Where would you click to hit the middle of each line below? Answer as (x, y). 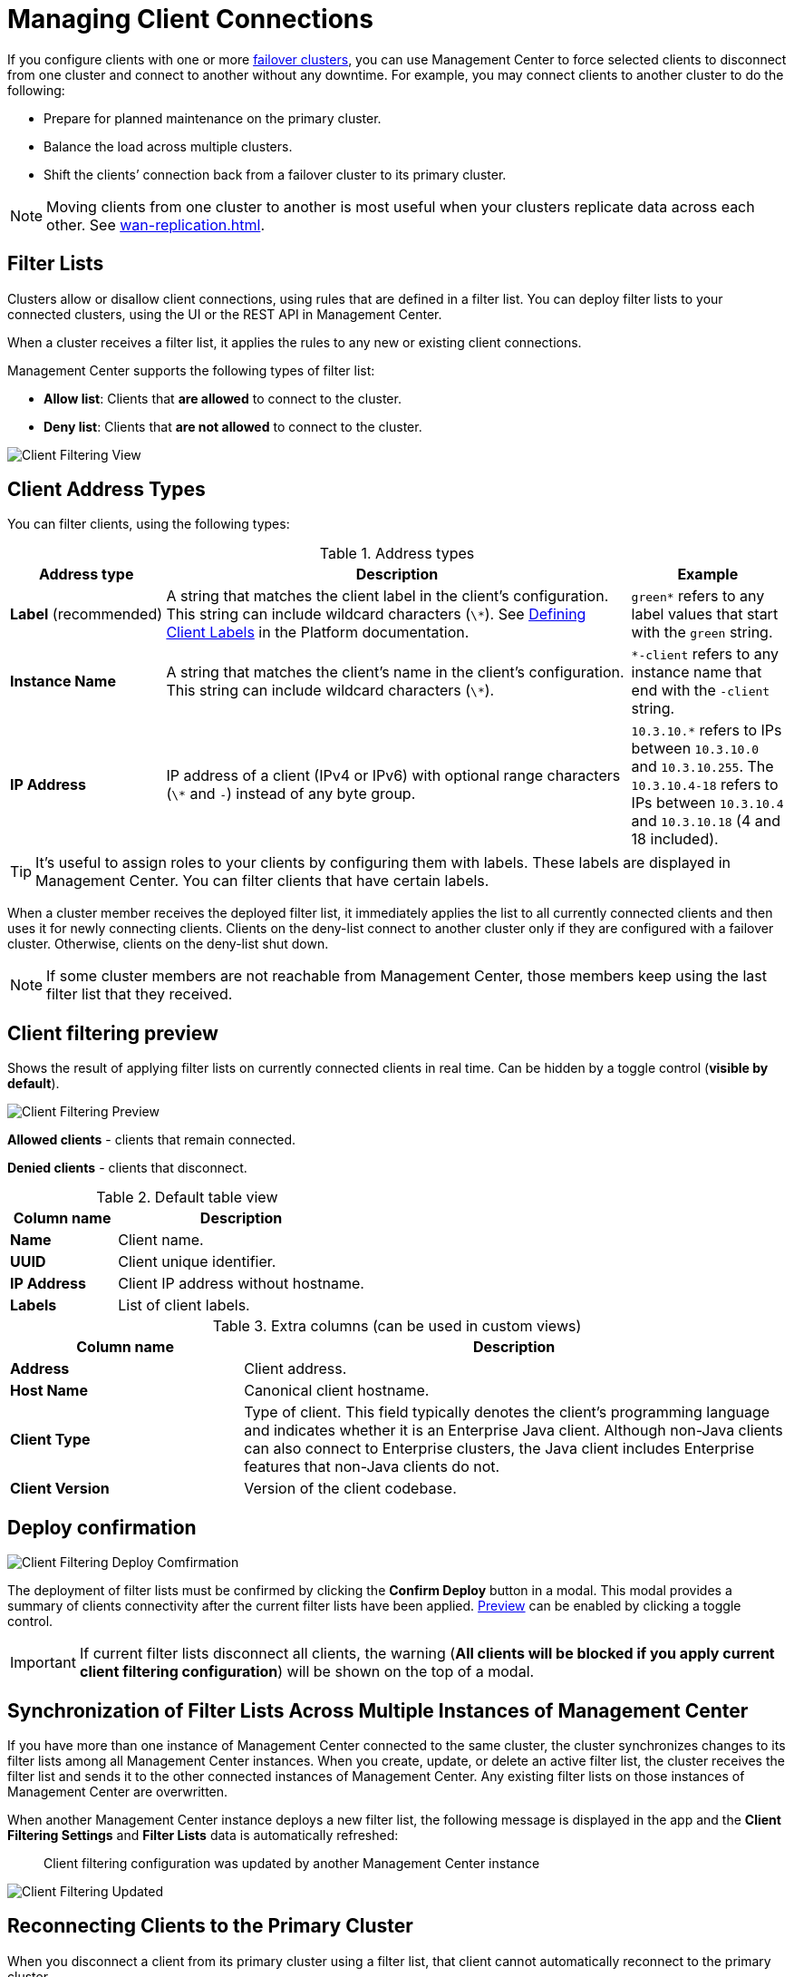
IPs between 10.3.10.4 (707, 803)
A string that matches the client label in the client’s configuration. (387, 596)
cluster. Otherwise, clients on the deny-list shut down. (168, 944)
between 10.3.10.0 (695, 749)
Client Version (60, 1489)
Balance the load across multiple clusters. (168, 146)
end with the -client (701, 691)
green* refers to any (698, 596)
